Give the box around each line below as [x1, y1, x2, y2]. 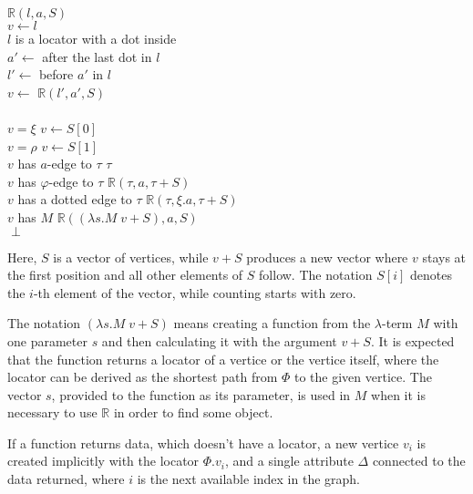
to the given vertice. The [294, 367, 432, 386]
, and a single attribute [224, 451, 354, 470]
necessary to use [7, 403, 98, 422]
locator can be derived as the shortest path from [7, 367, 278, 386]
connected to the [372, 451, 466, 470]
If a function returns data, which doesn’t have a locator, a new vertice [7, 433, 399, 452]
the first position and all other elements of [7, 265, 243, 284]
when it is [371, 385, 426, 404]
